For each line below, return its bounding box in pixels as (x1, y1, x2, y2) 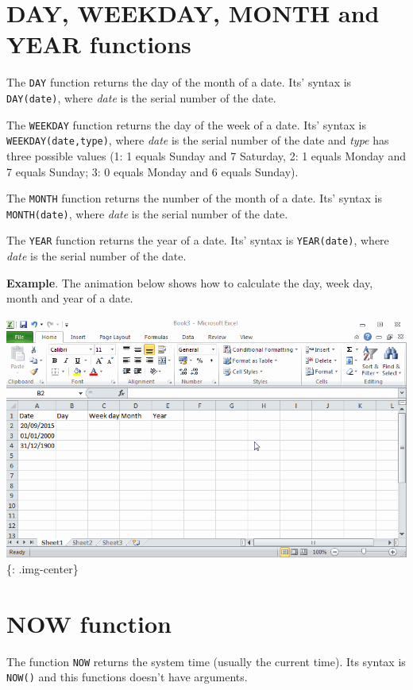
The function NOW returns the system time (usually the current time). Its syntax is (6, 653, 406, 669)
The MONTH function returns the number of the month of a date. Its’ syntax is (6, 190, 382, 206)
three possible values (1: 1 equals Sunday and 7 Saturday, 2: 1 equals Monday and (6, 147, 406, 164)
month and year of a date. (6, 290, 133, 306)
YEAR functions (6, 28, 191, 60)
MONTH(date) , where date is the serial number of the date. (6, 205, 288, 222)
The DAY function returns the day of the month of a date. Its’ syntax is (6, 74, 352, 91)
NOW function (6, 607, 172, 639)
